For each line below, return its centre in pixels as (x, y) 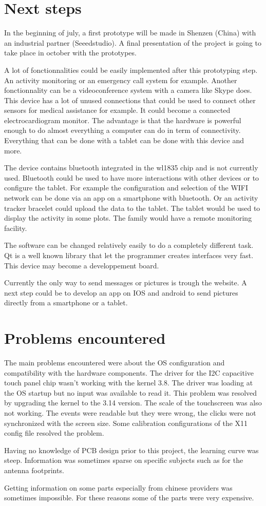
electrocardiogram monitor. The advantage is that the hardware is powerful (123, 120)
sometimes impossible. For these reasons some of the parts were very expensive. (129, 498)
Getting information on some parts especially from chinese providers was (118, 487)
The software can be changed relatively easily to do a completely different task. (129, 245)
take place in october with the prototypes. (70, 53)
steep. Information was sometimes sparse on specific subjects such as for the (124, 460)
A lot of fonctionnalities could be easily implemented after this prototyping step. (131, 70)
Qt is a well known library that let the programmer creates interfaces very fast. (129, 255)
